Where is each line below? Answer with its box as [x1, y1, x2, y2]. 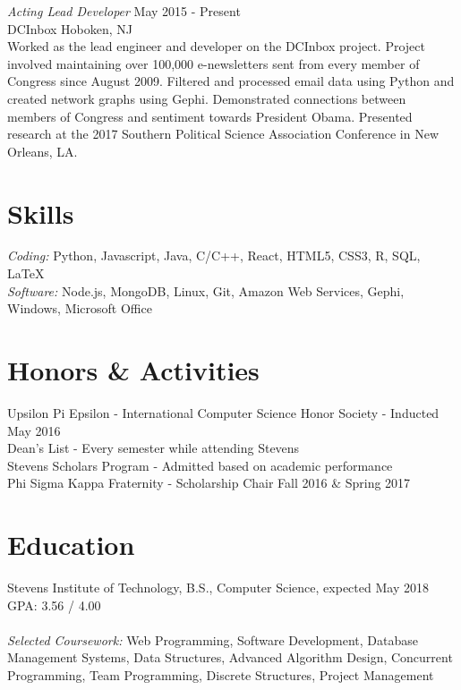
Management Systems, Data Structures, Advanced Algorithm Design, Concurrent [7, 648, 453, 667]
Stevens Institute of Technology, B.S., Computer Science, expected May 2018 [7, 578, 429, 597]
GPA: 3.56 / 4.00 [7, 595, 101, 614]
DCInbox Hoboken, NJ [7, 19, 133, 38]
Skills [7, 194, 74, 231]
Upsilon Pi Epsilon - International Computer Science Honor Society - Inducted [7, 403, 440, 422]
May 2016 [7, 421, 61, 439]
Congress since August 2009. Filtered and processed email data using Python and [7, 72, 455, 90]
